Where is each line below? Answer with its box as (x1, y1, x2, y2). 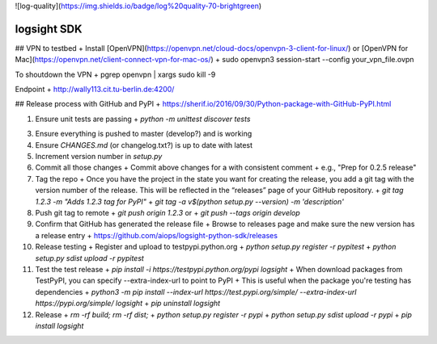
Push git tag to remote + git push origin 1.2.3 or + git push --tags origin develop (35, 208, 301, 217)
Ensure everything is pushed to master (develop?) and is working (35, 129, 252, 139)
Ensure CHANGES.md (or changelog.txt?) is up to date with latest (35, 140, 253, 149)
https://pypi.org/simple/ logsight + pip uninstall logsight (35, 299, 221, 308)
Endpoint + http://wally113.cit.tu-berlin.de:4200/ (15, 85, 175, 94)
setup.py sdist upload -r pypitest (35, 253, 145, 262)
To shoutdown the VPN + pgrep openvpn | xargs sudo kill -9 (15, 69, 216, 79)
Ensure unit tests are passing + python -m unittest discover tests (35, 114, 251, 124)
